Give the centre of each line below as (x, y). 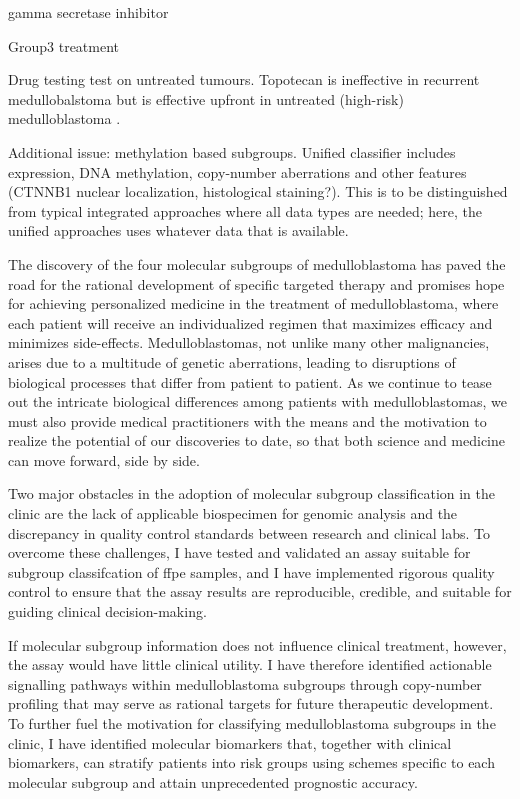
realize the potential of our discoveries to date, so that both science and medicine (256, 440)
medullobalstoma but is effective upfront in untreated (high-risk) (206, 98)
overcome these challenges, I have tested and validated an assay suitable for (239, 552)
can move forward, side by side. (104, 459)
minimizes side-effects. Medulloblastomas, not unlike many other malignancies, (249, 342)
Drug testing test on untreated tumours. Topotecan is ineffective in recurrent (244, 79)
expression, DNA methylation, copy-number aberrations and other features (237, 171)
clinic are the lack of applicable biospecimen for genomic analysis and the (233, 513)
